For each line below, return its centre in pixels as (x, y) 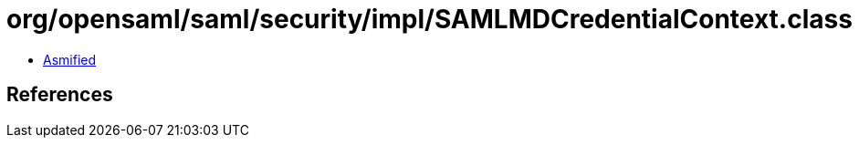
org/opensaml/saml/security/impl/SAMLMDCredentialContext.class (429, 19)
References (60, 95)
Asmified (70, 59)
